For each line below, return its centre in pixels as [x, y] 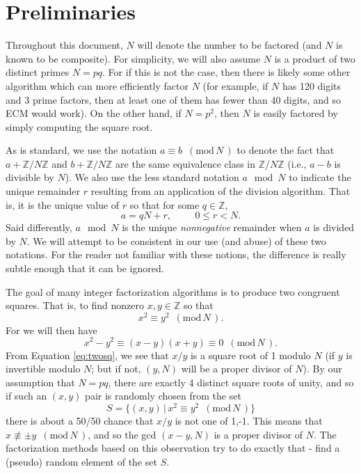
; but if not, [116, 369]
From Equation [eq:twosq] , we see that [87, 355]
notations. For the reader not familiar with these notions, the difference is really [176, 254]
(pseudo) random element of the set [81, 461]
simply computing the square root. [79, 126]
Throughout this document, [64, 45]
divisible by [30, 177]
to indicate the [320, 177]
